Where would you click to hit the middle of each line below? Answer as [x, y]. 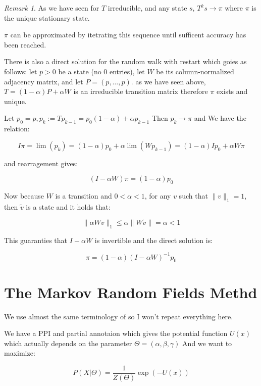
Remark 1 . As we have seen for [52, 8]
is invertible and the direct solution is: [154, 240]
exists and [232, 91]
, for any [158, 196]
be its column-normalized [195, 71]
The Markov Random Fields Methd [131, 292]
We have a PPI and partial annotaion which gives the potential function [116, 333]
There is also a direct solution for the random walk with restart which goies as [125, 61]
